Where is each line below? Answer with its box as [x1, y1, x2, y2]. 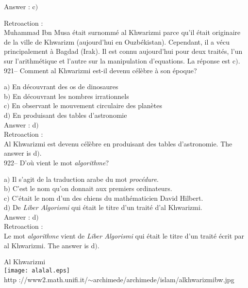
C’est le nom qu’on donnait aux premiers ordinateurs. [12, 183, 172, 193]
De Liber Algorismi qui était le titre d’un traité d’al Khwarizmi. [12, 202, 202, 212]
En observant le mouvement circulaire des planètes [12, 100, 163, 111]
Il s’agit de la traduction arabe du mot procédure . [12, 174, 159, 184]
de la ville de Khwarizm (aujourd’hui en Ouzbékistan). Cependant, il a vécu [4, 36, 230, 47]
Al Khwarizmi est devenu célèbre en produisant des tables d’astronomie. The [4, 138, 232, 148]
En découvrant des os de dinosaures [12, 81, 118, 92]
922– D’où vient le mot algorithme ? [4, 157, 109, 167]
